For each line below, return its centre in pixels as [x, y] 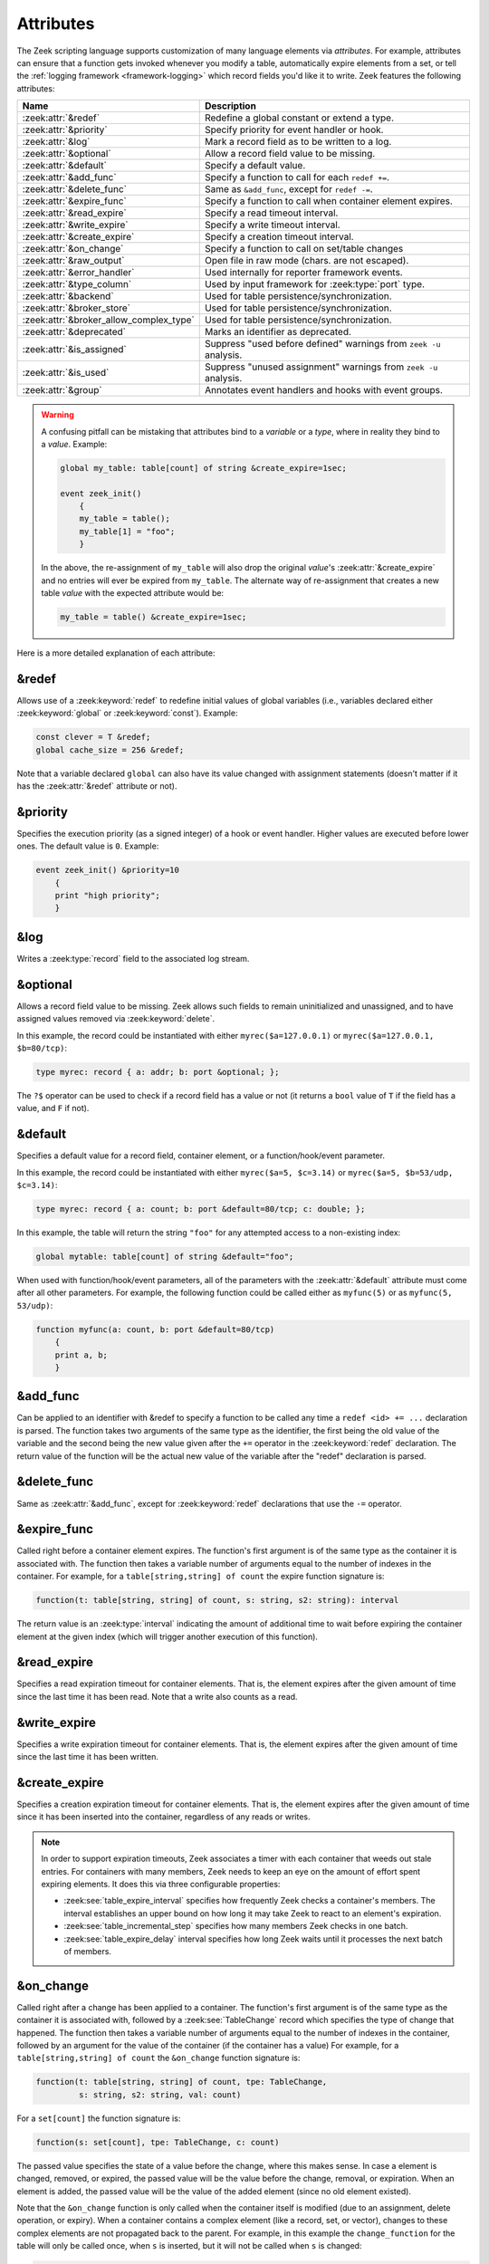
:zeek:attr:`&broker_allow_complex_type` [108, 320]
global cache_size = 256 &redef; [110, 750]
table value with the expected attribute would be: [133, 592]
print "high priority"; [107, 896]
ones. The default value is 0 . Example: [88, 846]
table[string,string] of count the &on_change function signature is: [158, 2058]
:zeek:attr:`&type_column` [77, 284]
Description [230, 106]
